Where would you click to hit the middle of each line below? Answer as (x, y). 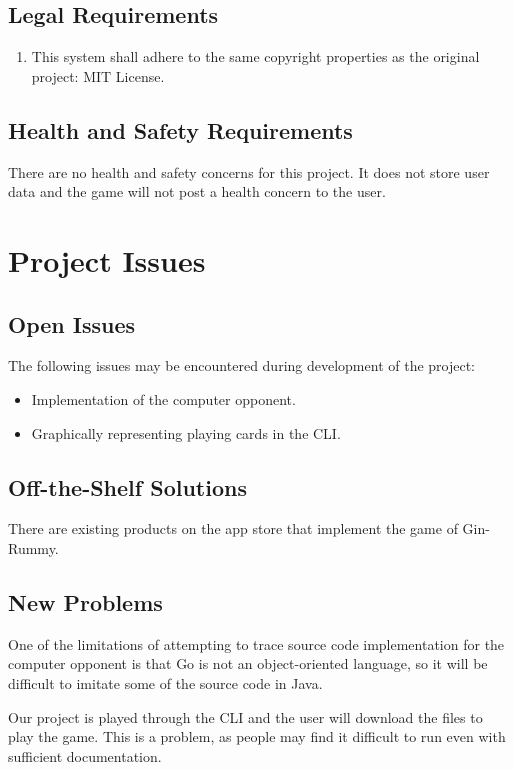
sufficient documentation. (85, 755)
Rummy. (33, 547)
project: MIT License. (98, 75)
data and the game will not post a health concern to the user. (197, 191)
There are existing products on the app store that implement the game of (233, 528)
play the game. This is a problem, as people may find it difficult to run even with (257, 736)
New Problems (85, 601)
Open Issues (72, 323)
